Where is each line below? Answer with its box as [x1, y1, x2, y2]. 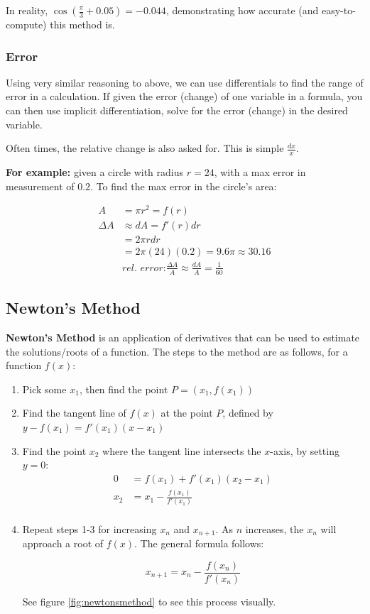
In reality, [6, 3, 48, 17]
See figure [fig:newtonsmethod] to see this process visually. [22, 593, 276, 608]
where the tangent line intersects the [102, 443, 261, 458]
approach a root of [22, 535, 104, 550]
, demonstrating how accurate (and [165, 3, 319, 17]
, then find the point [79, 381, 168, 396]
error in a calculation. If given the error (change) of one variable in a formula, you [6, 89, 363, 104]
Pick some [22, 381, 67, 396]
